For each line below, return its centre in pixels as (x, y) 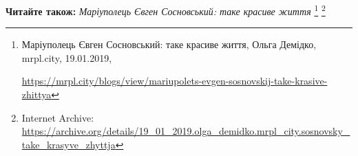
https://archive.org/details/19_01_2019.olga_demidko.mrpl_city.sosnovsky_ (186, 131)
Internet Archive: (58, 117)
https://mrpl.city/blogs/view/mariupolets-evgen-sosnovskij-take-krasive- (175, 81)
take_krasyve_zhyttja (69, 144)
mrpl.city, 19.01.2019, (67, 57)
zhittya (36, 94)
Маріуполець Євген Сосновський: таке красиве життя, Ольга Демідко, (169, 44)
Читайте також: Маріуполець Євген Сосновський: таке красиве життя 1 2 (166, 10)
